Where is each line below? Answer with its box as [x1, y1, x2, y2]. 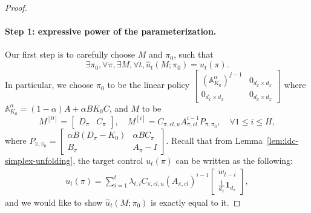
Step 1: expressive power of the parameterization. [5, 25, 217, 38]
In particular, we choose [5, 78, 94, 91]
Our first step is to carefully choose [5, 48, 136, 61]
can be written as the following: [175, 154, 293, 166]
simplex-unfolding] [5, 154, 73, 166]
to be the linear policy [107, 78, 190, 91]
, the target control [73, 154, 143, 166]
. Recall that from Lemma [166, 134, 263, 146]
